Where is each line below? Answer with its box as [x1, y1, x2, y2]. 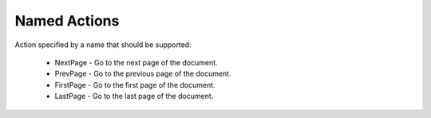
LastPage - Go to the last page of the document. [54, 92, 214, 101]
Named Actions [14, 12, 120, 29]
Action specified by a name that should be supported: [14, 40, 192, 49]
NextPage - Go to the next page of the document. [54, 57, 219, 67]
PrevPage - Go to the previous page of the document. [54, 69, 231, 79]
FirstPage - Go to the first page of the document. [54, 80, 215, 89]
